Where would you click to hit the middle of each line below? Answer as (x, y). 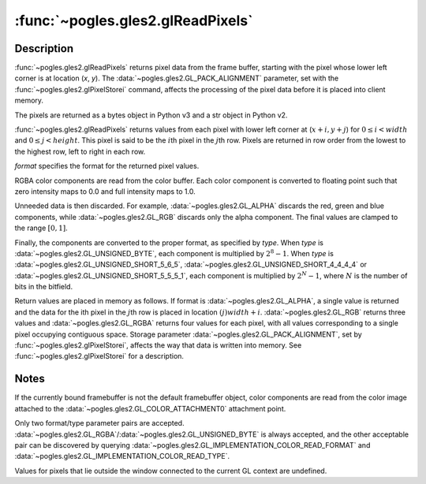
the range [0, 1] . (41, 228)
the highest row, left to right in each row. (80, 151)
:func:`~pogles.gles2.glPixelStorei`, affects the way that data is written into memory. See (158, 345)
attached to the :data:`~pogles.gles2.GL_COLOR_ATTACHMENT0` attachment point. (150, 408)
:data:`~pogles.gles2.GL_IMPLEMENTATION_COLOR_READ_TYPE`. (122, 456)
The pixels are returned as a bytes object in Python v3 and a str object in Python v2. (151, 115)
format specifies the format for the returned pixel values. (107, 166)
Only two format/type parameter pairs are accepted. (99, 423)
